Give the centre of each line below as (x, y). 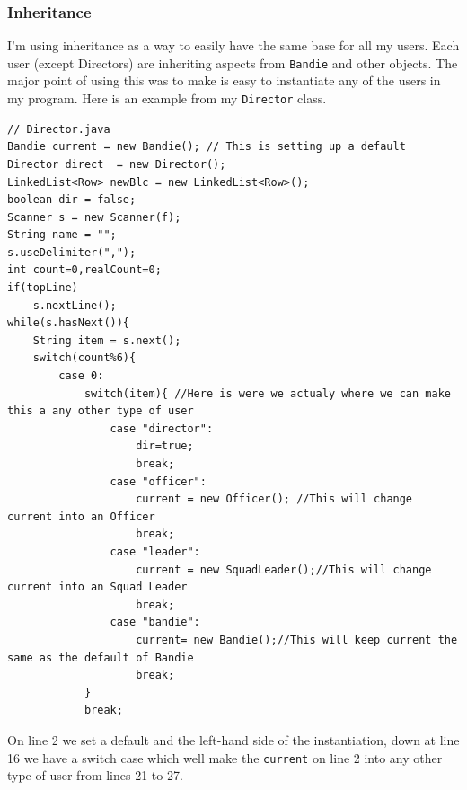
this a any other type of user (101, 411)
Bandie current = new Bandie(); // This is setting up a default (207, 147)
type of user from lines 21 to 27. (95, 775)
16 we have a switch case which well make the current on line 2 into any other (225, 757)
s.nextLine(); (75, 305)
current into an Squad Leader (97, 587)
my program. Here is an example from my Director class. (167, 98)
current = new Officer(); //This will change (274, 499)
